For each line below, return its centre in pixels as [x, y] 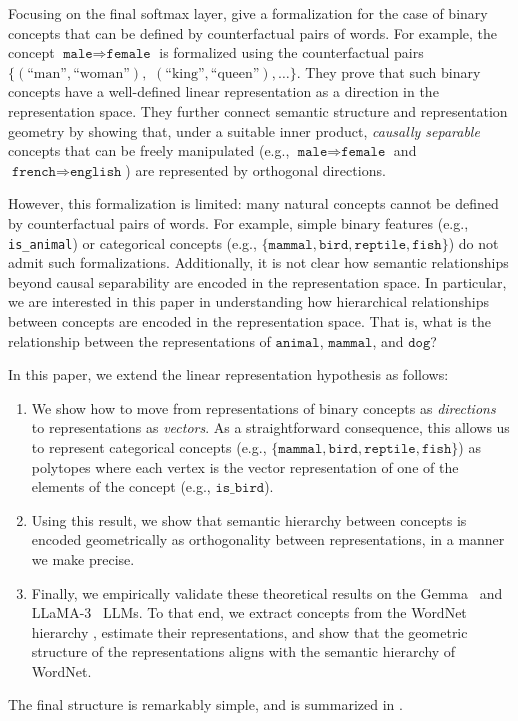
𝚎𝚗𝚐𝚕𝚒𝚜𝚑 [95, 171]
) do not [473, 242]
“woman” [101, 73]
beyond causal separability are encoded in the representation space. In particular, [257, 281]
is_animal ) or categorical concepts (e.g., [132, 242]
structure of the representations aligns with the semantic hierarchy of [243, 651]
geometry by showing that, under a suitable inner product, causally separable [244, 130]
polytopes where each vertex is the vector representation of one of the [245, 466]
